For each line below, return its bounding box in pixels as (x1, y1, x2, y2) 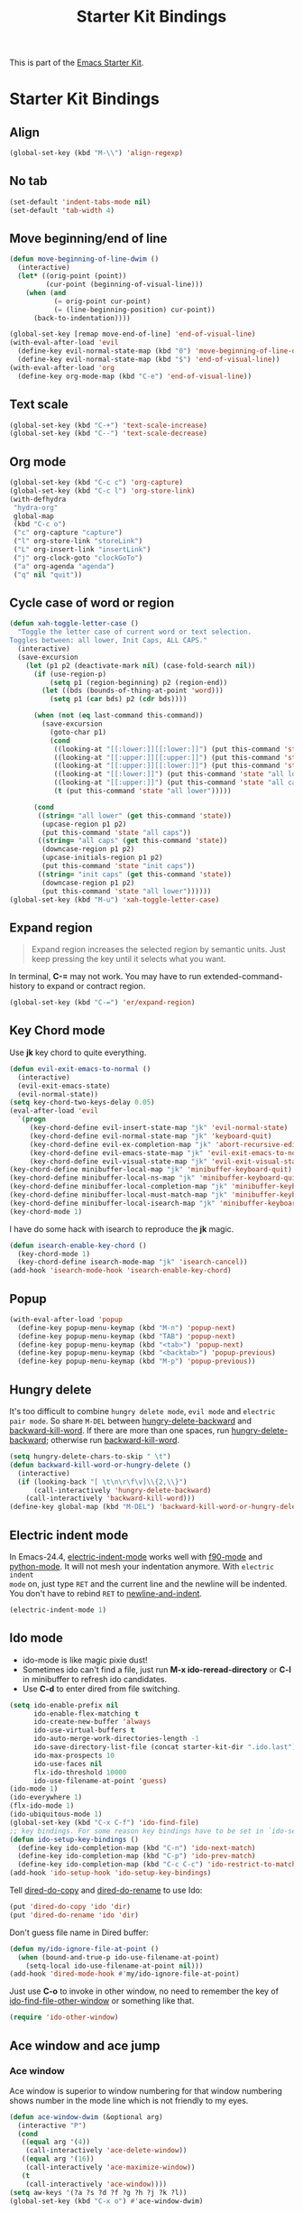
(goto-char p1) (49, 727, 106, 736)
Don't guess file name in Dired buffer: (9, 1927, 149, 1938)
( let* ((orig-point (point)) (17, 272, 127, 281)
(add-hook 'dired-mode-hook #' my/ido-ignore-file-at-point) (9, 1969, 241, 1978)
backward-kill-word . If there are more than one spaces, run (9, 1425, 230, 1436)
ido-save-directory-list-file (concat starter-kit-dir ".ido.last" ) (32, 1743, 297, 1752)
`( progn (17, 1115, 47, 1125)
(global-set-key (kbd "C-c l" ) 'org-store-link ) (9, 486, 196, 495)
